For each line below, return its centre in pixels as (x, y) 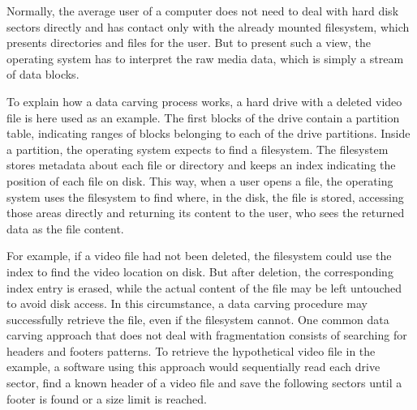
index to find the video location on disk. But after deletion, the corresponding (200, 271)
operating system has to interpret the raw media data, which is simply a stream (205, 58)
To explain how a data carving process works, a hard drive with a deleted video (204, 101)
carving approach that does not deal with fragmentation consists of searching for (207, 335)
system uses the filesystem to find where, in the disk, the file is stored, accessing (205, 196)
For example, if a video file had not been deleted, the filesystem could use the (199, 256)
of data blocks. (43, 74)
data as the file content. (65, 228)
